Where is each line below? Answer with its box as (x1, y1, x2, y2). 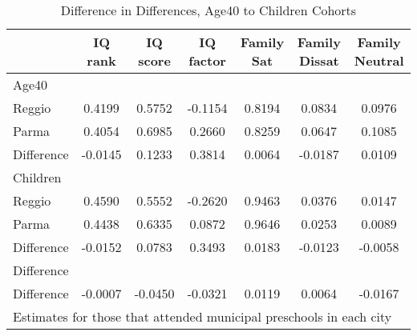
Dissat (298, 51, 339, 70)
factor (188, 51, 226, 70)
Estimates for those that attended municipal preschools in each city (13, 307, 392, 326)
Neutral (354, 51, 404, 70)
